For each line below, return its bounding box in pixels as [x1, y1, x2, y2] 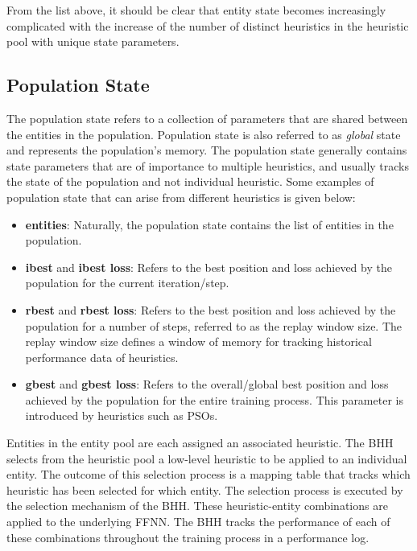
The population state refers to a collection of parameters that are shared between [6, 109, 408, 126]
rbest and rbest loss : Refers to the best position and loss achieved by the [25, 301, 396, 318]
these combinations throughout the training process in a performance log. [6, 528, 370, 545]
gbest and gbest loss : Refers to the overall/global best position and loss [25, 376, 389, 393]
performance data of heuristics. [25, 348, 179, 365]
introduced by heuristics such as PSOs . [25, 407, 218, 424]
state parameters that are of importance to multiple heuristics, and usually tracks [6, 157, 410, 174]
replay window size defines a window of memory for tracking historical [25, 333, 372, 350]
